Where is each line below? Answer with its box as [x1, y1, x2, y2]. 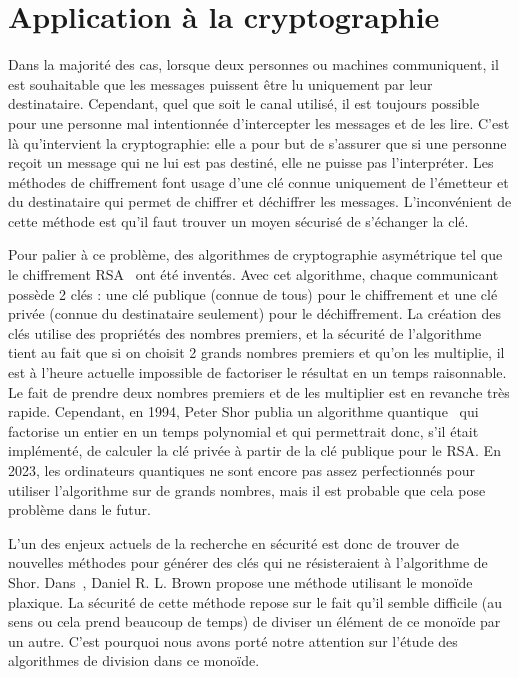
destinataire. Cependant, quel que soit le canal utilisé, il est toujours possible [8, 93, 480, 114]
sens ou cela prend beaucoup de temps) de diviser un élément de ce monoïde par [8, 611, 501, 632]
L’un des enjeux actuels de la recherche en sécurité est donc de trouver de [8, 532, 459, 553]
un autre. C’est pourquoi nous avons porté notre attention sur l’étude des [8, 630, 458, 651]
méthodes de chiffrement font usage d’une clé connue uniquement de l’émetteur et [8, 171, 509, 192]
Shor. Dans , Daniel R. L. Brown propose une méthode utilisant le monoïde [8, 571, 473, 592]
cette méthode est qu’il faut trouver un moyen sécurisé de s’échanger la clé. [8, 210, 469, 231]
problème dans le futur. [8, 499, 151, 520]
